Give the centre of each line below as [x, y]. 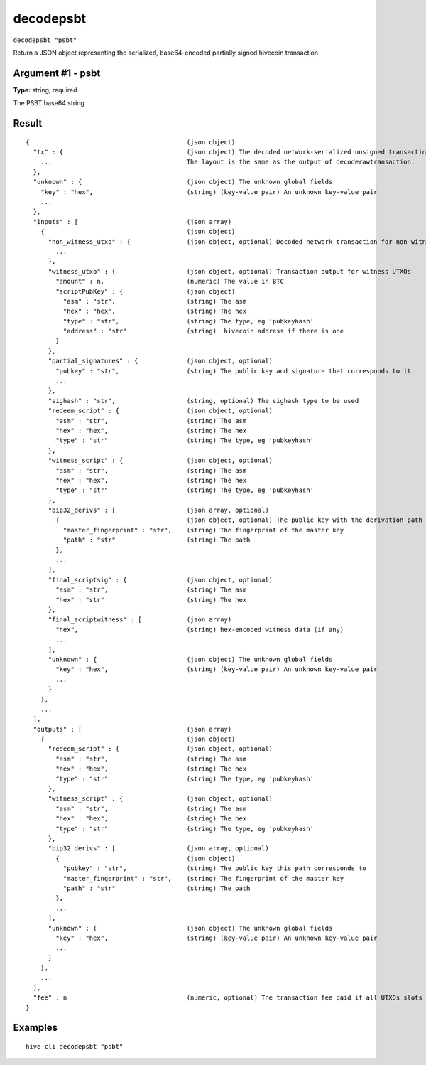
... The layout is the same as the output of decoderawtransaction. [228, 162]
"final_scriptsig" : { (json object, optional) [160, 580]
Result [28, 123]
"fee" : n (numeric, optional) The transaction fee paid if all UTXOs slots [228, 998]
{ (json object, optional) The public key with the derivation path [239, 520]
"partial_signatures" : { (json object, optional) [160, 361]
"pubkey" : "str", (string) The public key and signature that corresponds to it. [235, 371]
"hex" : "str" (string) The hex [151, 600]
